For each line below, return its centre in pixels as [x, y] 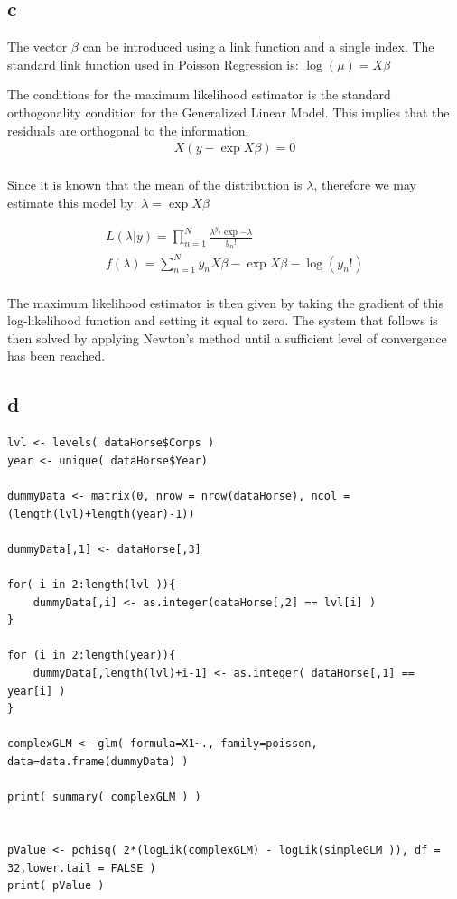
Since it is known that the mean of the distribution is [155, 185]
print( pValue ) [56, 886]
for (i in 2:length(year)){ [92, 656]
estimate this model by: [72, 202]
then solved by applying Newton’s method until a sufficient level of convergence [227, 337]
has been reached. [56, 356]
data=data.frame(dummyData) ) [98, 761]
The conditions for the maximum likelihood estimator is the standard [199, 94]
